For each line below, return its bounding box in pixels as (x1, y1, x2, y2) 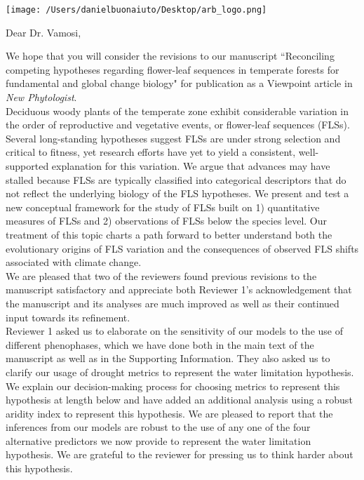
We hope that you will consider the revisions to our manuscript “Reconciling (6, 48, 335, 63)
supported (6, 159, 49, 173)
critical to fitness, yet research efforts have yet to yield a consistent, (6, 145, 296, 159)
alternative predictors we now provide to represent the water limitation (6, 433, 311, 448)
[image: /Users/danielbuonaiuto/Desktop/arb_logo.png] (6, 5, 267, 15)
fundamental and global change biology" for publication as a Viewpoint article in (6, 76, 353, 91)
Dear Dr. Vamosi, (6, 25, 81, 39)
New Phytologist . (6, 90, 77, 105)
